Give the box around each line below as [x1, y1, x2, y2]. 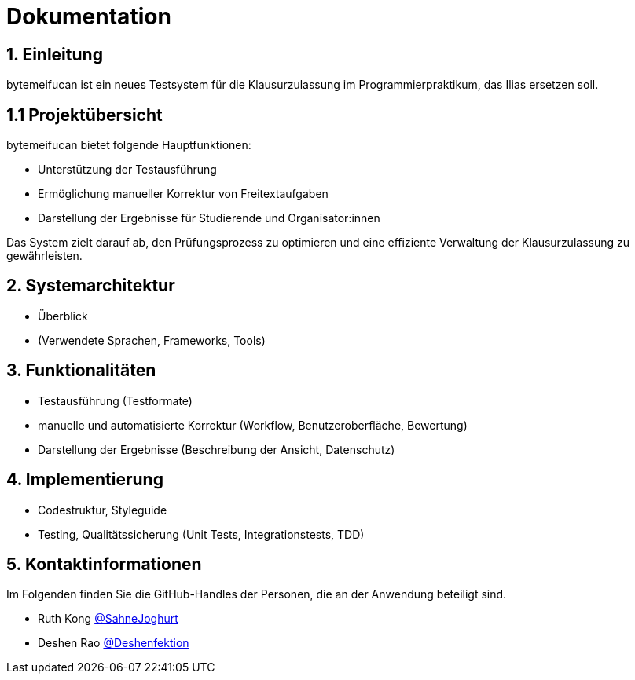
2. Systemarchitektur [6, 276, 175, 296]
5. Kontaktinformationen [6, 554, 202, 574]
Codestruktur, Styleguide [38, 503, 167, 517]
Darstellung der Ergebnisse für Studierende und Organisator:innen [38, 211, 380, 225]
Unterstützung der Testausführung [38, 163, 217, 177]
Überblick [38, 309, 88, 323]
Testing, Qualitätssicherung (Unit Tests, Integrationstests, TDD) [38, 527, 365, 541]
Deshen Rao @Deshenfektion [38, 636, 189, 650]
